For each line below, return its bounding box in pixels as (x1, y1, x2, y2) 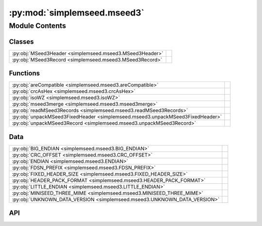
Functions (9, 69, 40, 78)
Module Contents (9, 21, 66, 30)
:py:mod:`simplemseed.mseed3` (9, 7, 145, 18)
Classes (9, 37, 34, 46)
